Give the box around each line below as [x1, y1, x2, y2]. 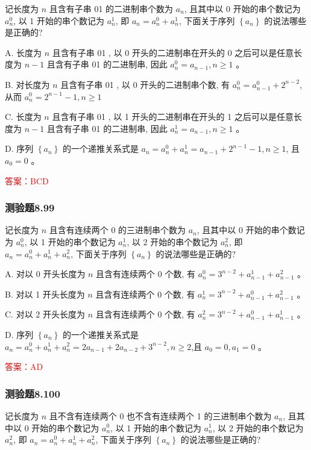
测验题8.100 [5, 386, 60, 401]
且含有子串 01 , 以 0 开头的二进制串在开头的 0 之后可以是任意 [52, 46, 294, 58]
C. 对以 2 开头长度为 [5, 308, 85, 320]
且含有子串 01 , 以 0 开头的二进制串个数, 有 [60, 78, 230, 90]
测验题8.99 [5, 200, 55, 215]
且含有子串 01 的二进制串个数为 [49, 2, 174, 14]
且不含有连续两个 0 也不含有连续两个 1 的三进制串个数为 [49, 409, 272, 422]
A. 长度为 [5, 46, 42, 58]
